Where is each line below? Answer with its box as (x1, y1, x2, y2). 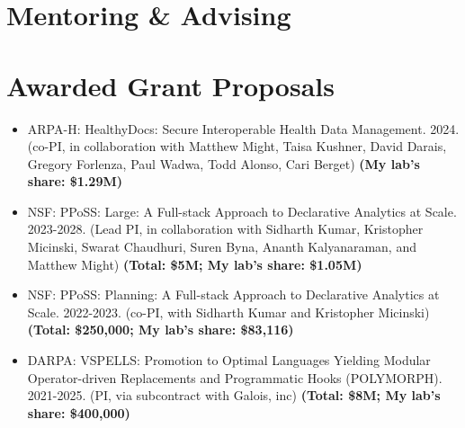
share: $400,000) (27, 403, 130, 422)
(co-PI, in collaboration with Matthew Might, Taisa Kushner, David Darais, (27, 137, 447, 156)
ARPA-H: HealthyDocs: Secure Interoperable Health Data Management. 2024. (27, 119, 460, 138)
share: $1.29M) (27, 172, 122, 191)
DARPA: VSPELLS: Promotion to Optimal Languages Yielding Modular (27, 351, 431, 370)
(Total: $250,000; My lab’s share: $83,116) (27, 320, 294, 339)
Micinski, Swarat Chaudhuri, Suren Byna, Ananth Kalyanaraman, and (27, 237, 416, 256)
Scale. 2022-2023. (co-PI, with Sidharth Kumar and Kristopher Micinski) (27, 302, 430, 321)
